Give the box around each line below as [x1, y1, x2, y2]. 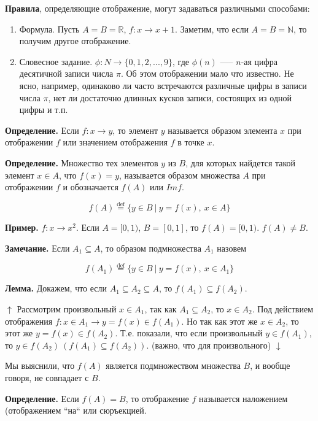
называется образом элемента [168, 123, 277, 136]
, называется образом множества [119, 168, 240, 181]
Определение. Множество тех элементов [5, 156, 158, 169]
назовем [217, 241, 247, 254]
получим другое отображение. [19, 34, 131, 47]
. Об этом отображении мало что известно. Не [120, 67, 294, 80]
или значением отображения [63, 136, 168, 149]
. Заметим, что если [175, 22, 249, 35]
